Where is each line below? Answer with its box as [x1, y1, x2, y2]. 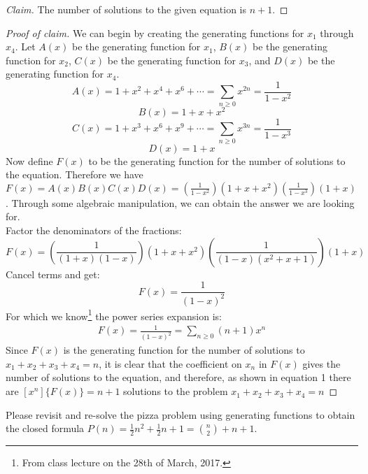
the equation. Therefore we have [6, 167, 143, 182]
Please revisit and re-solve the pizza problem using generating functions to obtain [6, 407, 355, 422]
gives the [302, 356, 341, 371]
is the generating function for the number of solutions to [63, 343, 305, 357]
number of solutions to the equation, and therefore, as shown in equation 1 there [6, 370, 351, 385]
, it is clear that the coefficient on [99, 356, 242, 371]
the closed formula [6, 421, 85, 436]
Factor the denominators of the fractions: [6, 223, 182, 238]
